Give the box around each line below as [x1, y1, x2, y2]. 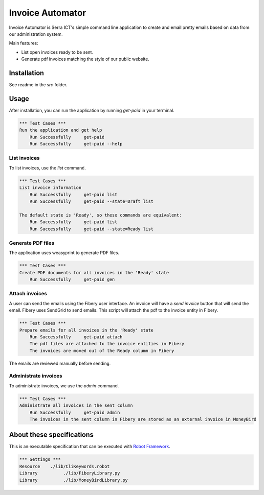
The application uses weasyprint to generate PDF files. [9, 250, 120, 256]
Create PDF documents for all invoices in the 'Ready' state [19, 270, 169, 275]
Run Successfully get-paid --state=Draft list [29, 198, 154, 204]
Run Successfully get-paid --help [29, 141, 123, 147]
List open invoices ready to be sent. [21, 49, 93, 55]
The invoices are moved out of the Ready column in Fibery [29, 348, 175, 354]
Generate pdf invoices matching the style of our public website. [21, 56, 149, 62]
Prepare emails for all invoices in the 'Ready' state [19, 327, 154, 333]
